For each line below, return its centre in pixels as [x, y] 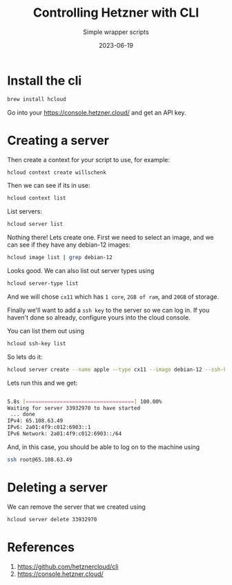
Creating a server [58, 140]
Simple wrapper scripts [116, 32]
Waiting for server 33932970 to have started [74, 408]
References [41, 547]
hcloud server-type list [43, 283]
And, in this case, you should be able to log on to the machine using [104, 447]
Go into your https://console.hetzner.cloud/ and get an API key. [97, 112]
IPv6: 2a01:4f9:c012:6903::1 [49, 428]
